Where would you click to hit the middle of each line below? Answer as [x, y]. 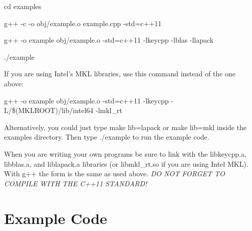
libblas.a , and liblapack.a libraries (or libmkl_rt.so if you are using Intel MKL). [126, 163]
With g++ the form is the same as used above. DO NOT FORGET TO [114, 174]
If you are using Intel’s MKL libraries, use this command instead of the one [120, 74]
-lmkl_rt [109, 110]
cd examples [23, 6]
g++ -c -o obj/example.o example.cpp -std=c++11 [83, 23]
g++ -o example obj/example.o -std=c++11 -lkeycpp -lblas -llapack [109, 40]
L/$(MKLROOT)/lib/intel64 [49, 110]
